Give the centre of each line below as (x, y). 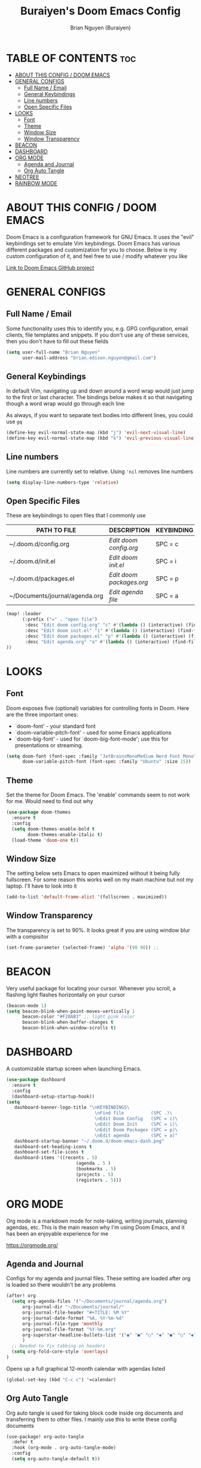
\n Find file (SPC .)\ (133, 1113)
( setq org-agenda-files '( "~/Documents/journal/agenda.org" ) (89, 1301)
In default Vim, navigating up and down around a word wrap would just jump (100, 391)
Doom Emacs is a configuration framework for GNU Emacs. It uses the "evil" (100, 237)
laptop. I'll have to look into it (42, 886)
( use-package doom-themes (38, 812)
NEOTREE (27, 177)
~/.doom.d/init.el (32, 561)
